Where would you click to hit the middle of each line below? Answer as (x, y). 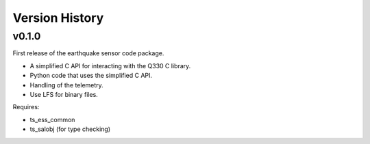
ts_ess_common (52, 119)
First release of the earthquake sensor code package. (88, 53)
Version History (58, 18)
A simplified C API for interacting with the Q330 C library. (110, 66)
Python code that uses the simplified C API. (91, 76)
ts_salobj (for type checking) (70, 129)
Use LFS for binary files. (64, 94)
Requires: (26, 107)
